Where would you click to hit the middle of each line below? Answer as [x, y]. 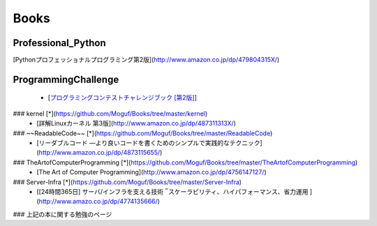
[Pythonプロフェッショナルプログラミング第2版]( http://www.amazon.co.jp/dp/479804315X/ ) [146, 60]
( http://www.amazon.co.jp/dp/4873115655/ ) [99, 153]
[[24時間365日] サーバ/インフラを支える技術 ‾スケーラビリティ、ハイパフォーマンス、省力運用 [172, 191]
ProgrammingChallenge [66, 79]
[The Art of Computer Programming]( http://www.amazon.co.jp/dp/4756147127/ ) [151, 172]
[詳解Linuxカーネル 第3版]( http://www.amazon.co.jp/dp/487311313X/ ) [136, 123]
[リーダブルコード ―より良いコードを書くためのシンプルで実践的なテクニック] [150, 143]
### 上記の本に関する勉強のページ [62, 214]
